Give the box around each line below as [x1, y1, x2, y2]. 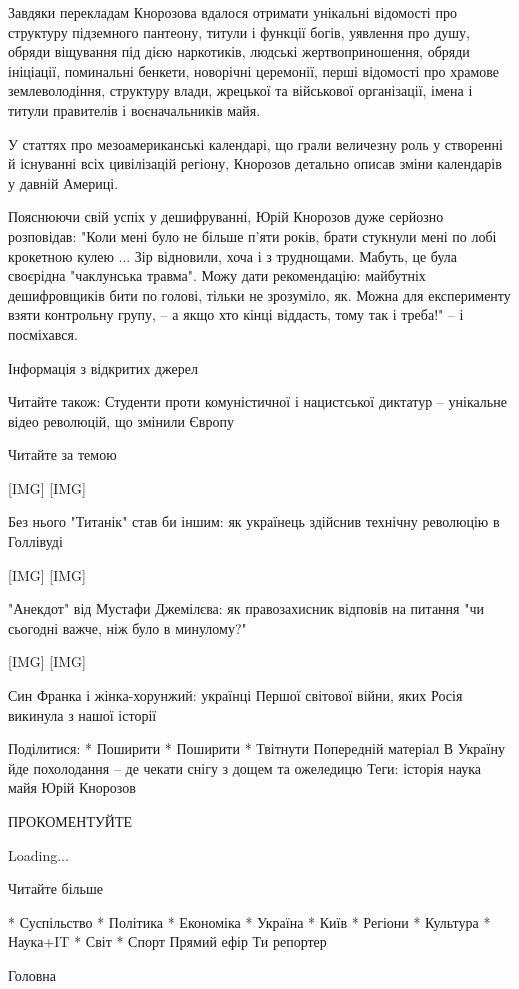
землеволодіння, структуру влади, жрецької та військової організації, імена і [8, 80, 473, 101]
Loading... [8, 844, 69, 865]
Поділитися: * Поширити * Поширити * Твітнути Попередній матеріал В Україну [8, 738, 505, 759]
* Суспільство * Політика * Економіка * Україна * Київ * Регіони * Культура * [8, 911, 491, 932]
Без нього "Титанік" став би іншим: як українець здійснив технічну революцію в [8, 511, 500, 532]
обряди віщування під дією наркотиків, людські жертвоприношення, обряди [8, 41, 470, 62]
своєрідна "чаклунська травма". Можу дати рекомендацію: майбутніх [8, 265, 426, 286]
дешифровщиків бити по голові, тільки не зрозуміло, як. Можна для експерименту [8, 284, 511, 305]
